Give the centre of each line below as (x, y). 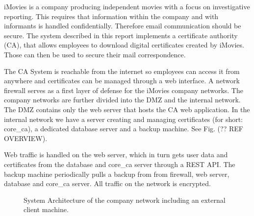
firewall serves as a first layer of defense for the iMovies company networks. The (124, 90)
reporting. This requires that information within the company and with (111, 16)
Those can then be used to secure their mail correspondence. (95, 54)
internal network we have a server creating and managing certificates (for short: (124, 119)
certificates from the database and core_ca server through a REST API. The (120, 164)
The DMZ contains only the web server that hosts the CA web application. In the (127, 109)
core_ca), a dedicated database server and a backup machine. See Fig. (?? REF (124, 129)
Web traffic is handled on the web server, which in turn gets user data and (116, 155)
